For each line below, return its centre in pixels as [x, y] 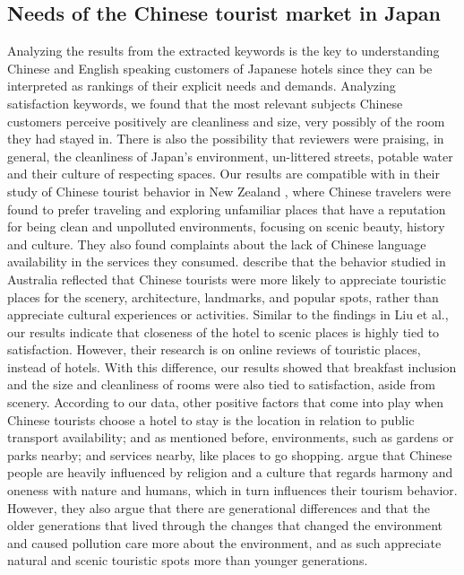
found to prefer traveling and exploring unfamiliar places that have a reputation [227, 209]
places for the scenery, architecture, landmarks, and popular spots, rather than [223, 296]
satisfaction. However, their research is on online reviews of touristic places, [214, 349]
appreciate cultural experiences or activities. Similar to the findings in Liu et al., [228, 314]
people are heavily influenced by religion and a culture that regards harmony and [230, 472]
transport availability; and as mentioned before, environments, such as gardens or [231, 437]
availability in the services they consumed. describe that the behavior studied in [227, 261]
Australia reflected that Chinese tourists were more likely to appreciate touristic [227, 279]
